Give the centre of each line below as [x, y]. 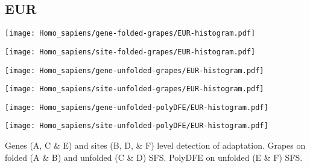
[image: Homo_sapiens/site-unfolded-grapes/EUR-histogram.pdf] [134, 89]
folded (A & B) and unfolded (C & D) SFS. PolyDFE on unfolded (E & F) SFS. [154, 157]
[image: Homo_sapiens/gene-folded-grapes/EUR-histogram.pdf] [130, 34]
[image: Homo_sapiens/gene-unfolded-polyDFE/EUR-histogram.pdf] [137, 107]
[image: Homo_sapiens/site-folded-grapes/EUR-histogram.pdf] [130, 52]
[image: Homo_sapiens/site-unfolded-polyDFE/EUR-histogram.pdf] [137, 126]
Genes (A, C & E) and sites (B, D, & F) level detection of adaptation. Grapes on [155, 145]
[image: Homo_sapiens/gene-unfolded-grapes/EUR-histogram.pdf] [134, 70]
